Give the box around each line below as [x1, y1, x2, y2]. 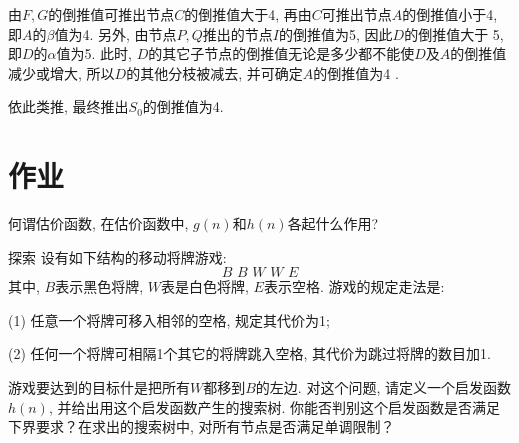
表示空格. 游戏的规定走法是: [263, 276, 445, 297]
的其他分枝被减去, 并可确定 [126, 62, 303, 83]
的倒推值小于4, [402, 4, 498, 24]
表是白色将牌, [160, 276, 249, 297]
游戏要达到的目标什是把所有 [8, 377, 190, 398]
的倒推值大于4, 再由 [184, 4, 312, 24]
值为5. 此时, [56, 43, 133, 64]
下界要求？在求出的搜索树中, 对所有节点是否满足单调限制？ [8, 416, 395, 437]
